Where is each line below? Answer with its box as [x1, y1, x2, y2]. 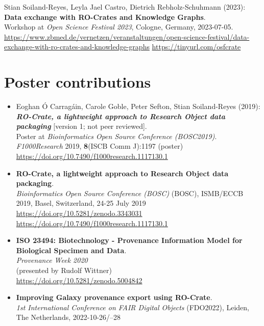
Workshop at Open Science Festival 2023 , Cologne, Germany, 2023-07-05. [4, 21, 233, 32]
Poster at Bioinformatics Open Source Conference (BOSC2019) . [16, 130, 217, 141]
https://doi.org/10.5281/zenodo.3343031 [16, 208, 142, 219]
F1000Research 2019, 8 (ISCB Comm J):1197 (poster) [16, 141, 183, 151]
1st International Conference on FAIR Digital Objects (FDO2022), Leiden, [16, 302, 249, 312]
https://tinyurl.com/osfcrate [152, 41, 241, 52]
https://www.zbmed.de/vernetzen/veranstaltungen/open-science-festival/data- [4, 31, 250, 42]
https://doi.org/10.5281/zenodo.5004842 [16, 275, 142, 285]
